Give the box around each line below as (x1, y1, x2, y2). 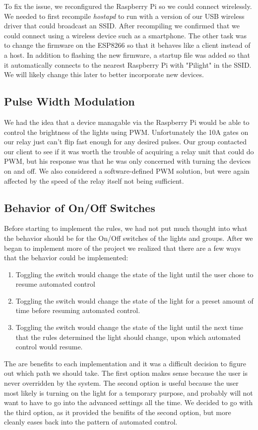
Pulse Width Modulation (4, 94, 135, 109)
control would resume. (15, 341, 83, 352)
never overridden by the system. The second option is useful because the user (4, 378, 239, 388)
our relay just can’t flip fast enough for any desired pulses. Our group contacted (4, 136, 247, 147)
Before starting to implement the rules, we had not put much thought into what (4, 223, 248, 233)
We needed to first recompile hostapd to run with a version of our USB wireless (4, 10, 245, 21)
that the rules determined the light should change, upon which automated (15, 331, 241, 342)
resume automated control (15, 279, 95, 289)
